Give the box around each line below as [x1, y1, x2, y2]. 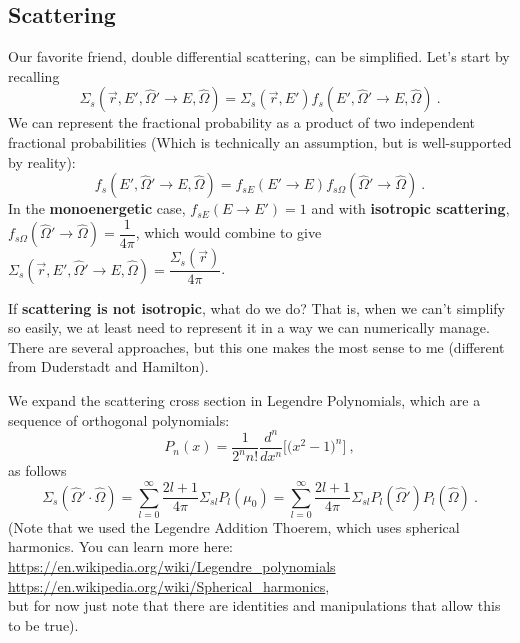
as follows [8, 460, 67, 481]
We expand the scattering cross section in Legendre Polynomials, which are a [8, 390, 481, 411]
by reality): [8, 151, 76, 172]
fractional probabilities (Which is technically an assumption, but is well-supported [8, 131, 512, 152]
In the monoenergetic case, [8, 198, 186, 219]
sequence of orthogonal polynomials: [8, 409, 230, 430]
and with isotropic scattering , [311, 198, 510, 219]
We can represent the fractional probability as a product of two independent [8, 112, 476, 133]
